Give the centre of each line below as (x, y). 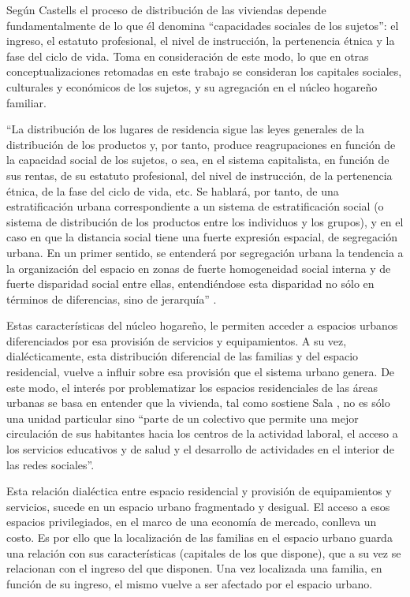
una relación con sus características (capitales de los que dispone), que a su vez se (204, 552)
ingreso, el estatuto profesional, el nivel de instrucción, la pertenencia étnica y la (201, 41)
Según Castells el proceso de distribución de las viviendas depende (166, 9)
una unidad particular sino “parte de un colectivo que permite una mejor (183, 418)
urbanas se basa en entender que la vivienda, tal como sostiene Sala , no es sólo (198, 403)
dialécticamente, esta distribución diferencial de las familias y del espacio (183, 356)
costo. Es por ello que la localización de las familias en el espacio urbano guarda (199, 537)
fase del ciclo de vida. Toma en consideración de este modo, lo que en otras (188, 56)
